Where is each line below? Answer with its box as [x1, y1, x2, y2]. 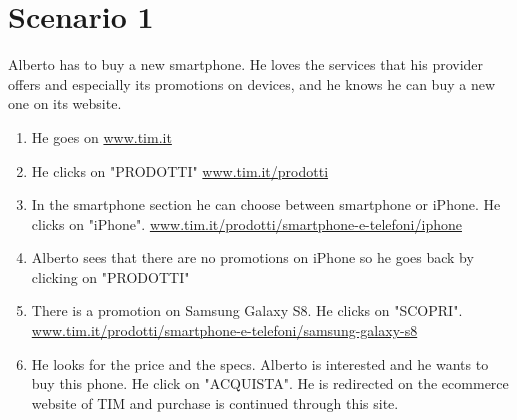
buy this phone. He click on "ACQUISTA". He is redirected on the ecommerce [31, 373, 509, 394]
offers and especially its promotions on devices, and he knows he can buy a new [8, 73, 496, 94]
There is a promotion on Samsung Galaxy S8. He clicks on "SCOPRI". [31, 300, 463, 321]
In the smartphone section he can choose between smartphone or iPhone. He [31, 194, 501, 215]
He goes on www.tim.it [31, 126, 172, 147]
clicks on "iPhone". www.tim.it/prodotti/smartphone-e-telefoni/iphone [31, 213, 462, 234]
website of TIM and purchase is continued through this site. [31, 392, 399, 413]
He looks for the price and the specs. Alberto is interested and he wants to [31, 353, 489, 374]
